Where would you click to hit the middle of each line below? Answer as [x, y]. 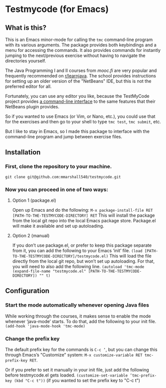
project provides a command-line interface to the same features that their [80, 101]
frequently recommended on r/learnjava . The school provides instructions [81, 76]
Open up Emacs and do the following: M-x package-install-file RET [83, 210]
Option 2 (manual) [31, 235]
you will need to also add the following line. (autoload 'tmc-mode [78, 266]
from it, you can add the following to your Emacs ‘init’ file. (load [77, 250]
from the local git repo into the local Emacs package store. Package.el [84, 220]
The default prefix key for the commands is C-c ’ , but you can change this [81, 349]
